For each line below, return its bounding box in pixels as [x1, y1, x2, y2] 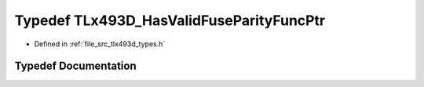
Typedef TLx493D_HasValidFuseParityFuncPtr [14, 12, 326, 29]
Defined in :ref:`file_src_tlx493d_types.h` [34, 39, 166, 49]
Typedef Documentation [14, 60, 137, 73]
